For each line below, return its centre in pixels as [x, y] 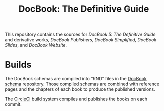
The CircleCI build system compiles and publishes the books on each [76, 99]
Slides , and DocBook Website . [36, 45]
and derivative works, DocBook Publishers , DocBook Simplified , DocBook [81, 40]
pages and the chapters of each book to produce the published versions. [80, 89]
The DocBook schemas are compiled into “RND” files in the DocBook [76, 79]
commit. [13, 104]
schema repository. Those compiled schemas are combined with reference [82, 84]
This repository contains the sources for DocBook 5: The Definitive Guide [80, 34]
